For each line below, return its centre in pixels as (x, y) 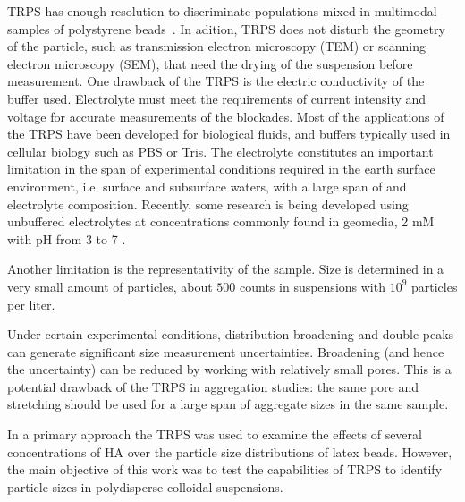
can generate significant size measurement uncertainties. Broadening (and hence (226, 351)
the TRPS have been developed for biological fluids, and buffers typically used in (229, 134)
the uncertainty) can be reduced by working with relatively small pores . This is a (229, 369)
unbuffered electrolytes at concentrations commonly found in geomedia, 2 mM (221, 221)
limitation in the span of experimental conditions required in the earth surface (221, 169)
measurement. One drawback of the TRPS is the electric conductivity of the (216, 81)
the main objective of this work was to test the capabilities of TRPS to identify (225, 469)
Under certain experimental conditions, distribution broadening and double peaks (231, 334)
